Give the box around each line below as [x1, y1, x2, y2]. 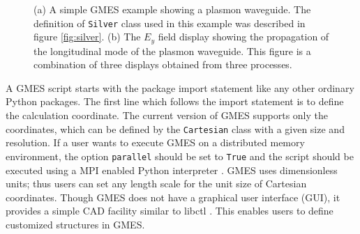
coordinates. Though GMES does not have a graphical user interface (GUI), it [6, 189, 340, 204]
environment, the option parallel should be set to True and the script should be [6, 148, 354, 163]
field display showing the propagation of [158, 29, 329, 44]
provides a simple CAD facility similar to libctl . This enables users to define [6, 203, 333, 218]
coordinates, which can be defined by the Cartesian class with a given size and [6, 121, 345, 136]
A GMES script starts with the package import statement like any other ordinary [6, 80, 354, 95]
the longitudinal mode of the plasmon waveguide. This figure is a [33, 43, 311, 58]
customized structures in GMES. [6, 217, 145, 231]
